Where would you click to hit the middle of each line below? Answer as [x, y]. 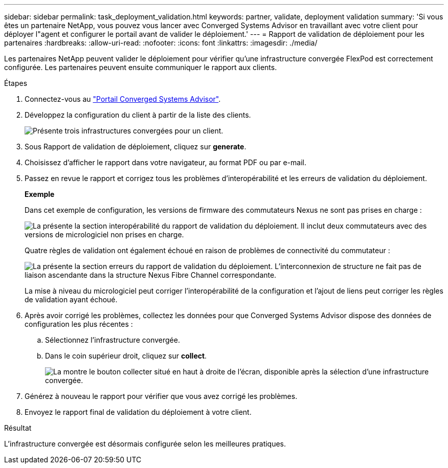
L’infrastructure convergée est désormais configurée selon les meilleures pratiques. [145, 444]
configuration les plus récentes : [79, 324]
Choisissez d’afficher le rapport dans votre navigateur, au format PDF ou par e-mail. [165, 162]
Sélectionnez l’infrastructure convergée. [113, 340]
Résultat [18, 428]
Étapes [16, 83]
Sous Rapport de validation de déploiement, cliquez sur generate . [136, 147]
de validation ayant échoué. [71, 299]
